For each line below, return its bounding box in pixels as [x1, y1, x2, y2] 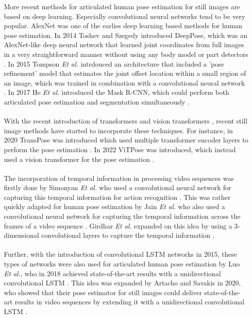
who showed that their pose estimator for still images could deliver [4, 287, 202, 297]
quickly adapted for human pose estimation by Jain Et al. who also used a [4, 201, 225, 212]
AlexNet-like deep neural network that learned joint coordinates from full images [4, 39, 244, 50]
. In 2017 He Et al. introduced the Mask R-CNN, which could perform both [4, 87, 229, 97]
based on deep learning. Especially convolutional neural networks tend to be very [4, 11, 245, 21]
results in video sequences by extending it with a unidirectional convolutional [15, 297, 245, 307]
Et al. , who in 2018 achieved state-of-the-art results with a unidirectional [4, 268, 221, 278]
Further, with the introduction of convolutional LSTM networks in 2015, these [4, 249, 237, 259]
